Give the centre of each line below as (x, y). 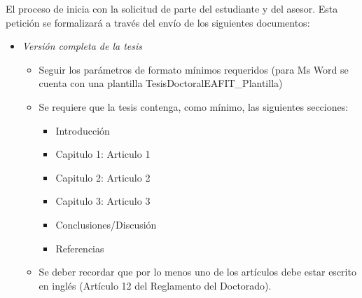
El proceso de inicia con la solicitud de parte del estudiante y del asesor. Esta (172, 8)
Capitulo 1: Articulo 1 (103, 154)
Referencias (80, 248)
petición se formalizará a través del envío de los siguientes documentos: (158, 22)
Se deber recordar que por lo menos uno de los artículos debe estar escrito (197, 272)
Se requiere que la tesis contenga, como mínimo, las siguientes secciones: (194, 106)
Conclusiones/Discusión (106, 224)
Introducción (83, 130)
